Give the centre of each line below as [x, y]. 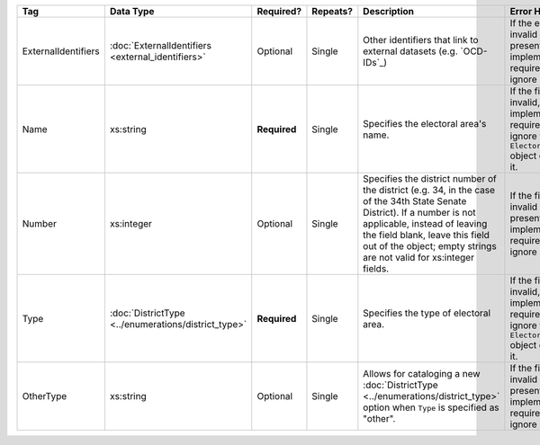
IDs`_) [375, 62]
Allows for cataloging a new [422, 374]
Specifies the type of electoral [427, 313]
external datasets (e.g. [410, 51]
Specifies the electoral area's [425, 123]
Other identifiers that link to [421, 40]
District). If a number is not [419, 213]
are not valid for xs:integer [418, 258]
